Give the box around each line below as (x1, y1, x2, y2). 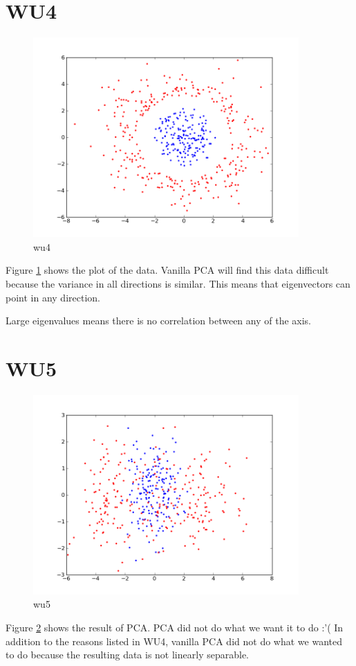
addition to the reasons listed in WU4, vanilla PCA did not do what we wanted (6, 633, 342, 648)
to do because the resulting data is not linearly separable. (6, 647, 249, 662)
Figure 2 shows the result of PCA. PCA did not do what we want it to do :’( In (6, 620, 344, 634)
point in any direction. (6, 290, 100, 304)
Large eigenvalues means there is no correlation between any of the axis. (6, 313, 311, 328)
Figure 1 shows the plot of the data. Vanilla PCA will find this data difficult (6, 263, 329, 277)
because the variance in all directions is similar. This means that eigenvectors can (6, 276, 350, 290)
